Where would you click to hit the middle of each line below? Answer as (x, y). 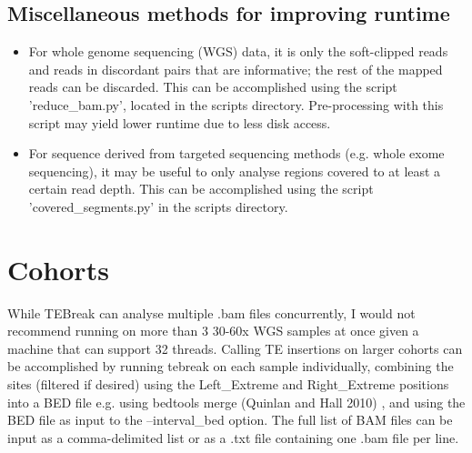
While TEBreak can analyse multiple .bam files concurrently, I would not (211, 312)
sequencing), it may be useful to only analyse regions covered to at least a (235, 171)
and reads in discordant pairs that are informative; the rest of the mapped (236, 69)
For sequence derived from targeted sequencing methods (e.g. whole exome (236, 153)
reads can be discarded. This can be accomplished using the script (213, 87)
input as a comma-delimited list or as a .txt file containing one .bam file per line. (233, 437)
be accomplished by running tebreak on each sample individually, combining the (231, 366)
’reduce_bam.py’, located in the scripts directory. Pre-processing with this (236, 104)
